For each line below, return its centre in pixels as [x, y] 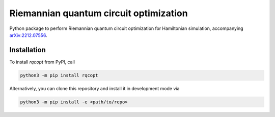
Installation [28, 50]
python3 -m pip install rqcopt [59, 75]
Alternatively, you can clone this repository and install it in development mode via [94, 88]
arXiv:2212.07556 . [29, 35]
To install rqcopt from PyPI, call [42, 62]
